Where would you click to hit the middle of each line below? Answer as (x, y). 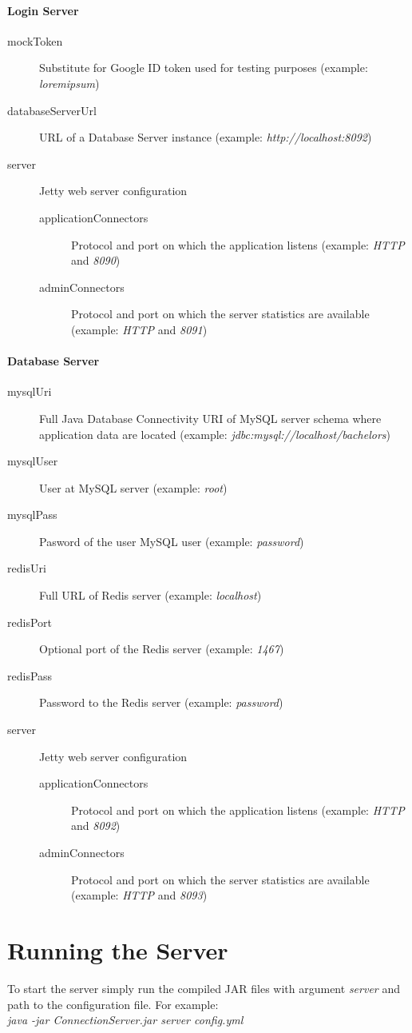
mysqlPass (32, 515)
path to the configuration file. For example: (113, 1004)
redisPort (30, 622)
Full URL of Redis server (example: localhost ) (151, 595)
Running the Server (118, 949)
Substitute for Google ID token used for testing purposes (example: (204, 68)
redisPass (30, 675)
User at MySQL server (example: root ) (133, 487)
